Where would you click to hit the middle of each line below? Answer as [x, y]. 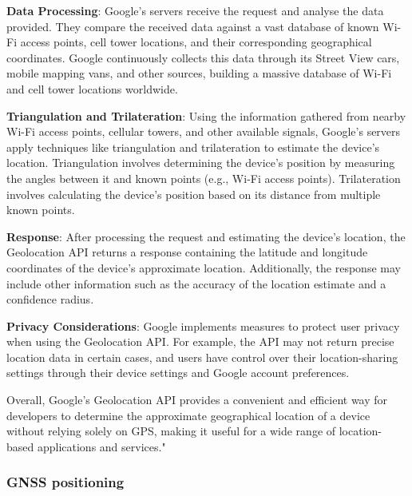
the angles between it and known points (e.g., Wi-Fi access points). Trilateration [204, 178]
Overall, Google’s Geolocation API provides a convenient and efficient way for [197, 400]
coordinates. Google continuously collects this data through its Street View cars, [203, 57]
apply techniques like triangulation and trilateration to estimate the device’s [193, 147]
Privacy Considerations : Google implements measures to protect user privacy [203, 325]
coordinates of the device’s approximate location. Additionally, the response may [204, 267]
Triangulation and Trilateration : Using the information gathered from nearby [206, 115]
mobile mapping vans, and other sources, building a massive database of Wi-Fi [199, 73]
